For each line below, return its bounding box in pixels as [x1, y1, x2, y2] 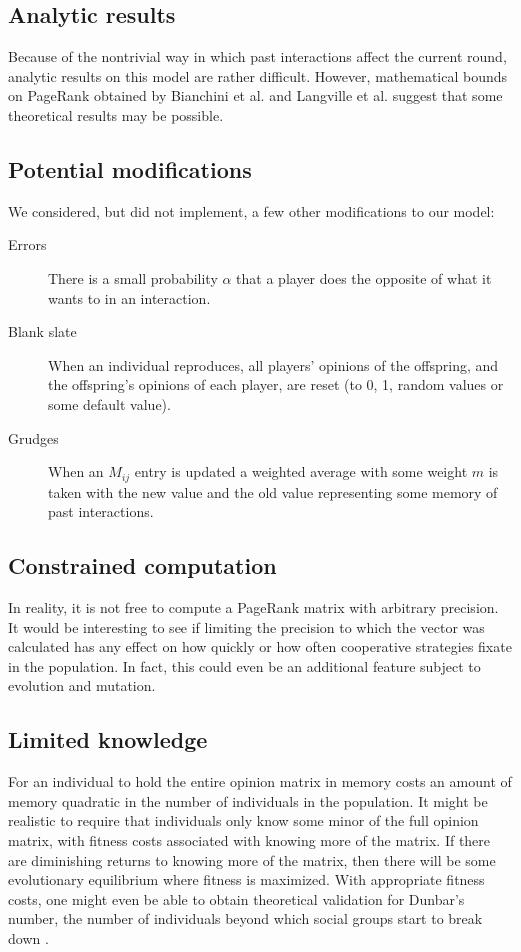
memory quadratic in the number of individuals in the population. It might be [8, 790, 488, 811]
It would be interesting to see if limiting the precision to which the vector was [8, 616, 485, 637]
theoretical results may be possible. [8, 104, 224, 125]
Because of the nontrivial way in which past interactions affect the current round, [8, 46, 507, 67]
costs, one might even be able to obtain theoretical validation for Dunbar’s [8, 888, 465, 909]
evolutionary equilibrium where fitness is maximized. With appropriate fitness [8, 869, 485, 890]
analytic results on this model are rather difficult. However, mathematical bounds [8, 65, 508, 86]
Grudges [8, 427, 59, 448]
